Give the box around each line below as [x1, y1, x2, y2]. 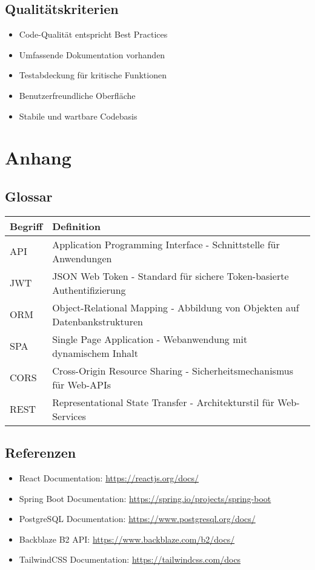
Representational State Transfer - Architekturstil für [52, 395, 274, 409]
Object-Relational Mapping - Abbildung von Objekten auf [52, 300, 299, 314]
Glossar [5, 186, 53, 205]
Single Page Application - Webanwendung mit [52, 331, 248, 346]
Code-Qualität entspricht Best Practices [19, 28, 168, 41]
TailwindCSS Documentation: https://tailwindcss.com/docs [19, 553, 241, 566]
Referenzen [5, 443, 76, 462]
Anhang [5, 145, 71, 170]
